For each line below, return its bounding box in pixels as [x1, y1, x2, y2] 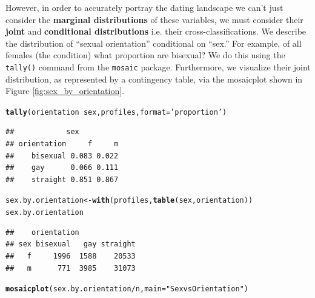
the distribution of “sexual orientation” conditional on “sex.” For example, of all [5, 36, 302, 49]
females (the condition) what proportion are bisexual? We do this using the [5, 49, 285, 61]
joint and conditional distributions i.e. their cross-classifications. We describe [5, 25, 307, 38]
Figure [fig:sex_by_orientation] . [5, 84, 125, 97]
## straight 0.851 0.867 [5, 175, 119, 184]
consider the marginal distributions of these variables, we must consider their [5, 13, 303, 25]
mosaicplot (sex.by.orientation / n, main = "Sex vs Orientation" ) [5, 285, 248, 294]
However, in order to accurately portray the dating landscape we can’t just [5, 1, 283, 13]
